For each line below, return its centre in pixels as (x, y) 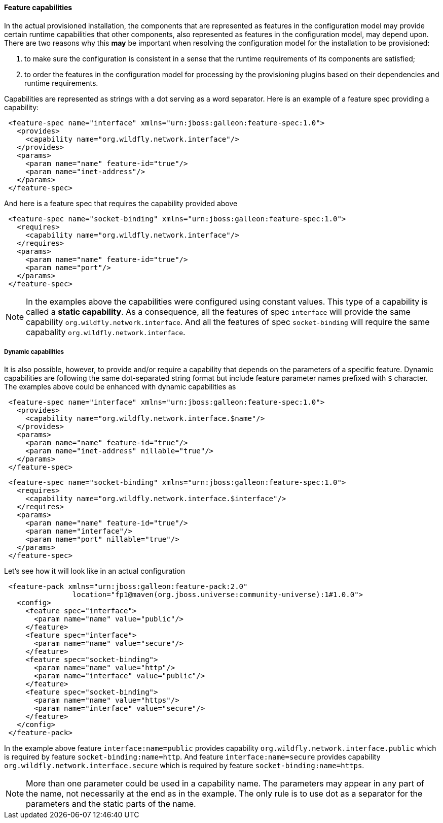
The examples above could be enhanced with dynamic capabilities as (120, 387)
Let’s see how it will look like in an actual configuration (95, 571)
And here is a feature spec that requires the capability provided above (121, 203)
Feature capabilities (38, 7)
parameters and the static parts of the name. (111, 804)
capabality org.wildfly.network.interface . (106, 332)
